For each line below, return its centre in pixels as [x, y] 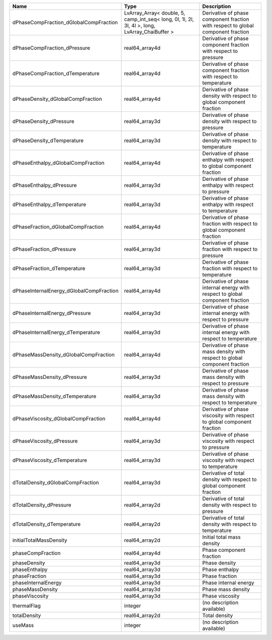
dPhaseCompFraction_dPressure [51, 48]
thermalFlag [27, 606]
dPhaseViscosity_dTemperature [50, 460]
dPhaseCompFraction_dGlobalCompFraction [65, 22]
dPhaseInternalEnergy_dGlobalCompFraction [65, 291]
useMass [23, 625]
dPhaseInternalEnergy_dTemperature [56, 332]
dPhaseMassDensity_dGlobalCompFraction [63, 355]
